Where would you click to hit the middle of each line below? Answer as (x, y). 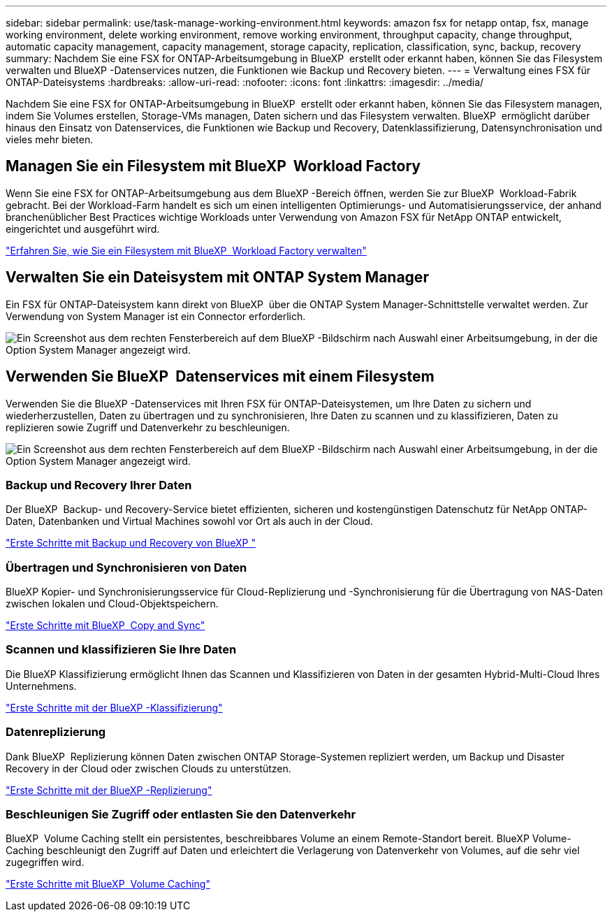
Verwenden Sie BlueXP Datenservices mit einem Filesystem (220, 377)
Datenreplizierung (56, 732)
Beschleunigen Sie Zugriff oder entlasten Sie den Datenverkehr (181, 814)
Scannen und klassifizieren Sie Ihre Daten (121, 650)
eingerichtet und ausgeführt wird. (83, 229)
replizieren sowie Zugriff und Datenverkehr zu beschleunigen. (148, 427)
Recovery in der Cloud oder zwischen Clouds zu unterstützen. (148, 768)
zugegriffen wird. (45, 862)
